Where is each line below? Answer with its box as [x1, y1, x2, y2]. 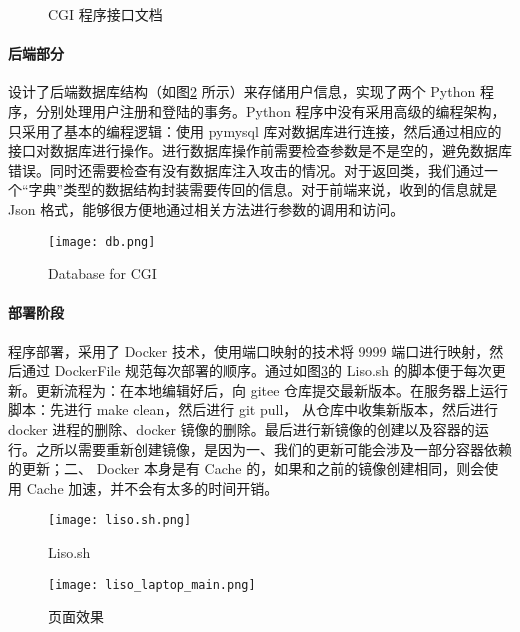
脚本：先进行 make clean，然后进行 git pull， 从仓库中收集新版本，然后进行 [8, 399, 498, 420]
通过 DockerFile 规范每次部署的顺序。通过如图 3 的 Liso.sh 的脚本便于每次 [21, 360, 492, 381]
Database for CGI [48, 263, 157, 284]
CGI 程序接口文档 [48, 4, 163, 24]
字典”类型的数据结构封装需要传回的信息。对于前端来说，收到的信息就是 [28, 179, 498, 200]
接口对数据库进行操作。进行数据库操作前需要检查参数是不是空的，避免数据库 [8, 140, 512, 161]
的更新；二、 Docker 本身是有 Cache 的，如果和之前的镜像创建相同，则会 [8, 458, 485, 479]
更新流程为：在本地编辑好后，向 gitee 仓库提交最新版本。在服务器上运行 [35, 379, 509, 400]
